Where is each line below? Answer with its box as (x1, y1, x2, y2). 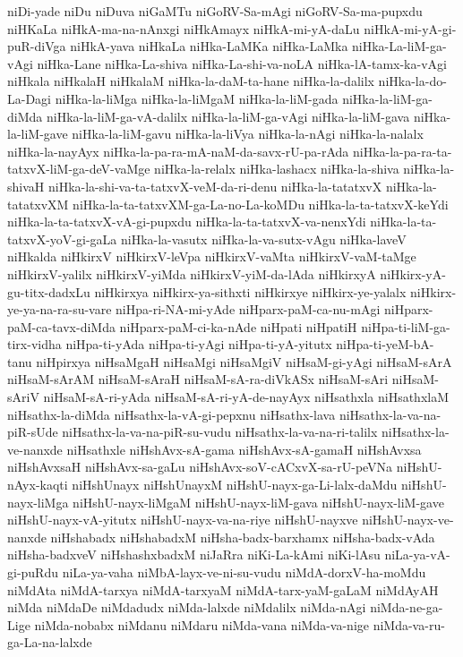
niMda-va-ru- (373, 615, 445, 634)
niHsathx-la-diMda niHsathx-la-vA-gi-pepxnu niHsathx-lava (7, 405, 336, 423)
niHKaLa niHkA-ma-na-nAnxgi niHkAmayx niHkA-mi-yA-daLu (7, 19, 360, 38)
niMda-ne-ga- (370, 598, 443, 617)
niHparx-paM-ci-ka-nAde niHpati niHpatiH (119, 317, 357, 336)
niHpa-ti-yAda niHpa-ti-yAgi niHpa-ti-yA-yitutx (65, 335, 332, 354)
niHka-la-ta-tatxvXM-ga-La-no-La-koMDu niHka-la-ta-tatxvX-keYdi (73, 194, 449, 213)
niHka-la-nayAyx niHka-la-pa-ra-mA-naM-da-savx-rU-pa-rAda (7, 141, 349, 160)
